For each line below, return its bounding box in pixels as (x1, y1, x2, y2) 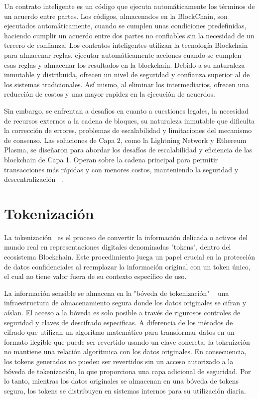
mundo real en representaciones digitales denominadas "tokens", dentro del (4, 242, 231, 252)
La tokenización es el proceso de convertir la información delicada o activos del (4, 232, 248, 242)
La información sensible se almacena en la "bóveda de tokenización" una (4, 287, 229, 298)
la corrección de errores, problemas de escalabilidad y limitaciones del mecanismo (4, 125, 252, 135)
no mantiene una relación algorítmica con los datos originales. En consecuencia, (4, 346, 247, 357)
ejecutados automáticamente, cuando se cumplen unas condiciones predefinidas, (4, 20, 247, 31)
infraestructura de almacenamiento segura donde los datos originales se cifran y (4, 297, 247, 308)
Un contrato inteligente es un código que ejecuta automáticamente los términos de (4, 1, 255, 11)
